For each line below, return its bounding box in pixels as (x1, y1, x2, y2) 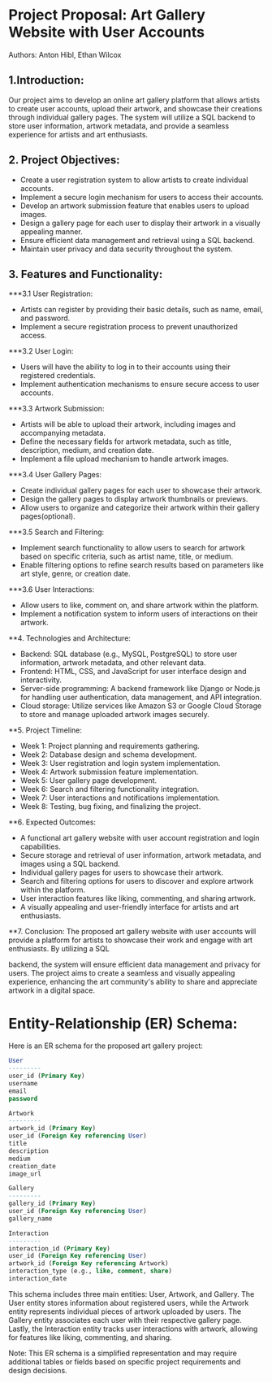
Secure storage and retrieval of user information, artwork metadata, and (19, 850, 261, 860)
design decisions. (8, 1365, 67, 1375)
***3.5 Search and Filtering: (8, 527, 105, 537)
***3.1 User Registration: (8, 289, 93, 298)
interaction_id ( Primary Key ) (8, 1244, 111, 1253)
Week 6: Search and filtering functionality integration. (19, 785, 200, 794)
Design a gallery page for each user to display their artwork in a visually (19, 218, 261, 228)
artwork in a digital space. (8, 985, 96, 995)
